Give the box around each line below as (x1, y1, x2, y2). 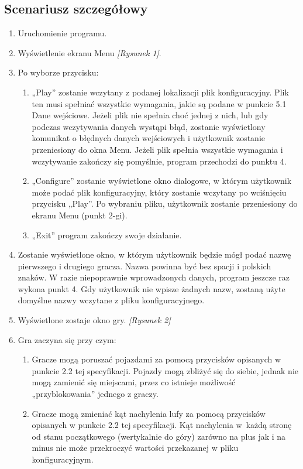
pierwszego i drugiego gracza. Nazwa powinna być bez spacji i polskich (18, 259, 271, 272)
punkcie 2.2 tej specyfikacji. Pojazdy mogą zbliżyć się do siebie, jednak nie (32, 364, 299, 376)
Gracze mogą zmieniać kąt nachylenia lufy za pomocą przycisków (32, 407, 266, 419)
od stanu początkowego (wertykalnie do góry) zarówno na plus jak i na (32, 430, 286, 442)
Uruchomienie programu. (18, 27, 107, 39)
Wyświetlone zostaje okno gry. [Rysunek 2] (18, 314, 171, 326)
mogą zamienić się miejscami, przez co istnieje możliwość (32, 376, 236, 388)
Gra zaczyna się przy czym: (18, 333, 116, 345)
